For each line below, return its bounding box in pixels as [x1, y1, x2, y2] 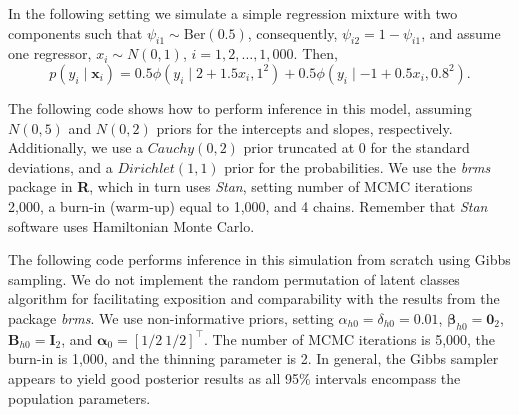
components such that [8, 22, 143, 43]
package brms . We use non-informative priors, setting [8, 307, 334, 328]
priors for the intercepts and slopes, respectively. [156, 117, 453, 138]
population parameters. [8, 387, 151, 408]
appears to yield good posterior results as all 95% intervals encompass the [8, 367, 461, 388]
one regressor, [8, 43, 92, 64]
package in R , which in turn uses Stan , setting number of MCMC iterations [8, 176, 473, 197]
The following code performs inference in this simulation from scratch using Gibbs [8, 249, 511, 270]
